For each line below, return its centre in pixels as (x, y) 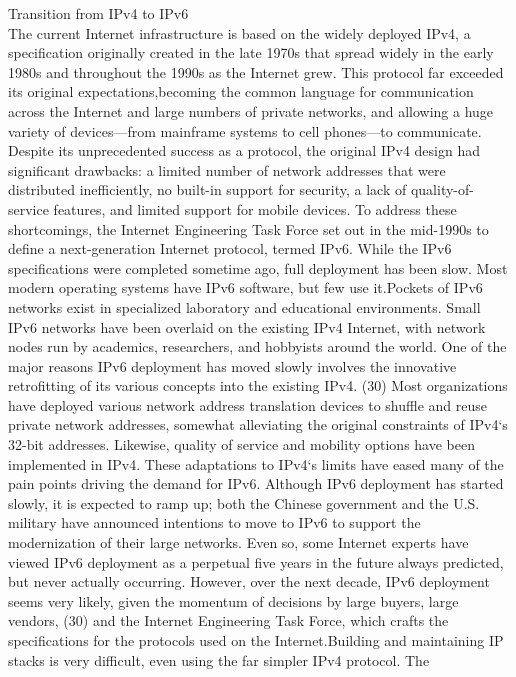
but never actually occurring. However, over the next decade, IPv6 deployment (249, 581)
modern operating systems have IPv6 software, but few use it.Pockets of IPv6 (245, 287)
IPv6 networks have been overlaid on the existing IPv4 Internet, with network (247, 326)
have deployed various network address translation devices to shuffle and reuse (248, 404)
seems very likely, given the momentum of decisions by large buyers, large (233, 600)
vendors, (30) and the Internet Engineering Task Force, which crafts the (228, 620)
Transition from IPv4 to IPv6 (98, 13)
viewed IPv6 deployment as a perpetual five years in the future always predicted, (256, 561)
